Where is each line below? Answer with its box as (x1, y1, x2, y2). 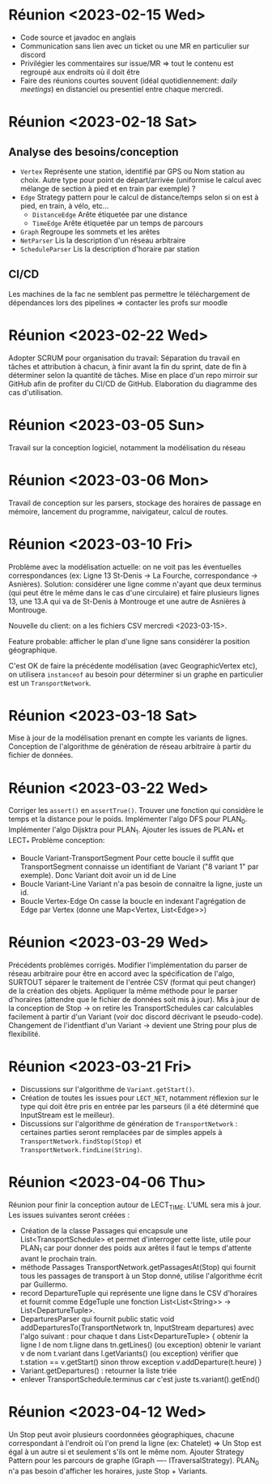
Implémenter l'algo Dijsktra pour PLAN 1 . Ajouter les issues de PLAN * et (8, 825, 244, 837)
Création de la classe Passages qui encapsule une (19, 1226, 189, 1236)
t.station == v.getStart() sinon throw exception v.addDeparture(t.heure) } (19, 1357, 262, 1367)
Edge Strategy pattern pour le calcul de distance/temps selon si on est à (19, 192, 259, 202)
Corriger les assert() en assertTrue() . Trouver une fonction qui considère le (8, 806, 264, 815)
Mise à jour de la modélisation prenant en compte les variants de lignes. (8, 733, 249, 743)
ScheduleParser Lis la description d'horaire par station (19, 243, 200, 253)
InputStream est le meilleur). (19, 1110, 115, 1120)
